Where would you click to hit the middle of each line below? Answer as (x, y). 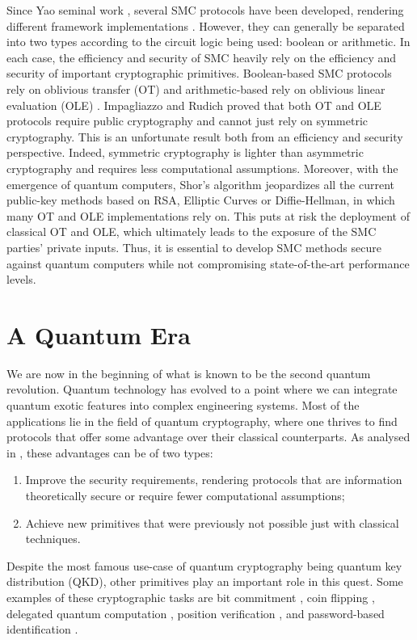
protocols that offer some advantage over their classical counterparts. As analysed (208, 437)
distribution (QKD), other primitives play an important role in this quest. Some (205, 581)
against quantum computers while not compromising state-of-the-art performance (208, 263)
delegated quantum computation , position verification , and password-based (196, 613)
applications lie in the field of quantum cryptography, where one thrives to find (202, 421)
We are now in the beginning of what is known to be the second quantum (189, 373)
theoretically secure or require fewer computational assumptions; (185, 495)
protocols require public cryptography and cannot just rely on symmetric (187, 121)
